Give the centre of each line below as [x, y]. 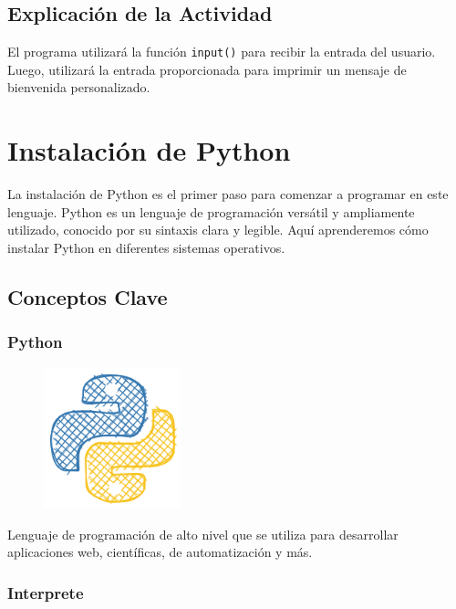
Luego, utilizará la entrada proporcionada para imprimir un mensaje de [207, 69]
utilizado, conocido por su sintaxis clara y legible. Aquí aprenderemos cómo [218, 230]
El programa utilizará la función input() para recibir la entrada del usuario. [222, 52]
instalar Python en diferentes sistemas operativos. [146, 247]
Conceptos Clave [88, 296]
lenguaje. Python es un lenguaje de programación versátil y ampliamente [211, 211]
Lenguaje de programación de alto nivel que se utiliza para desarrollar [203, 534]
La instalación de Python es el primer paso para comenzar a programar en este [228, 194]
